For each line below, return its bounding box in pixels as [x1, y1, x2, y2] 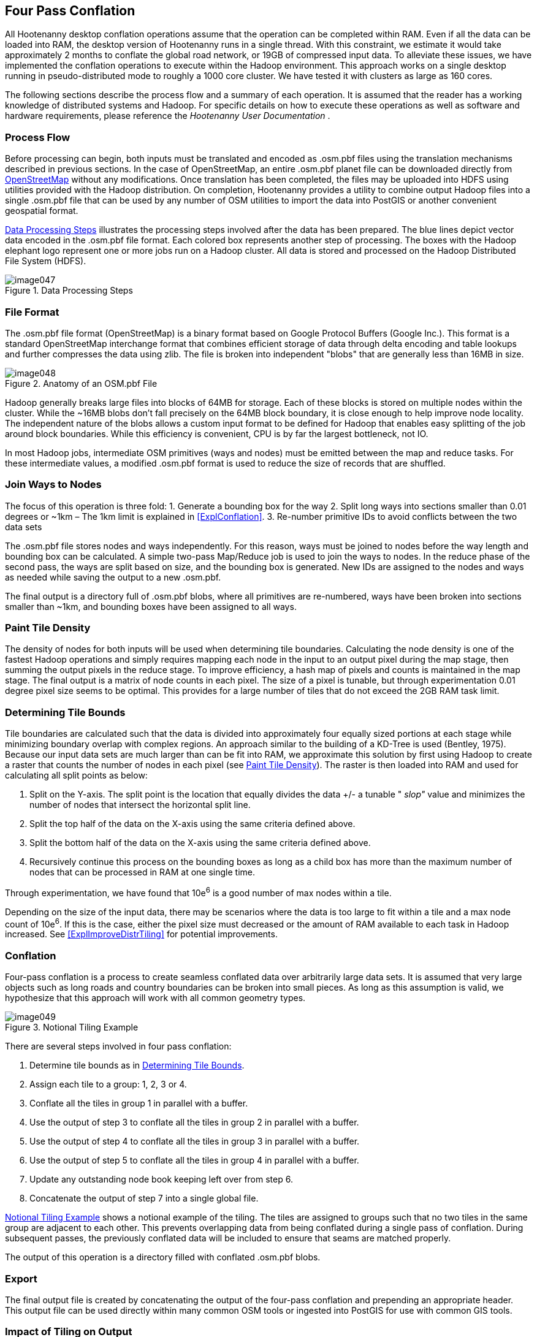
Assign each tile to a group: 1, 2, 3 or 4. [29, 1079, 187, 1090]
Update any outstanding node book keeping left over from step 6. [29, 1174, 293, 1185]
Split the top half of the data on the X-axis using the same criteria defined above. [29, 818, 356, 829]
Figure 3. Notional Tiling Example [5, 1022, 139, 1033]
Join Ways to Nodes [5, 478, 102, 491]
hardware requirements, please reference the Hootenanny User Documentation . [5, 110, 330, 121]
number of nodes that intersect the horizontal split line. [29, 799, 251, 810]
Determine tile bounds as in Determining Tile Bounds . [29, 1060, 245, 1071]
